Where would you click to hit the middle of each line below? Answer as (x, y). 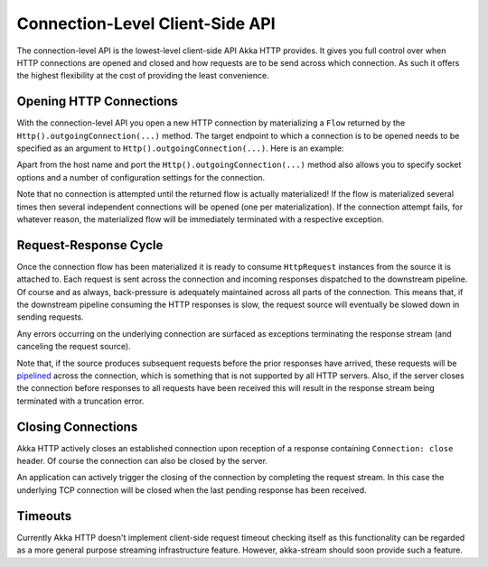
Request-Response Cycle (90, 245)
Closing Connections (77, 427)
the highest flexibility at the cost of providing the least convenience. (143, 76)
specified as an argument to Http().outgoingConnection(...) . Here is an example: (180, 148)
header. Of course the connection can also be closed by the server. (142, 461)
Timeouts (44, 516)
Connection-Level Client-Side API (146, 23)
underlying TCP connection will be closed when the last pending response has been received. (192, 490)
